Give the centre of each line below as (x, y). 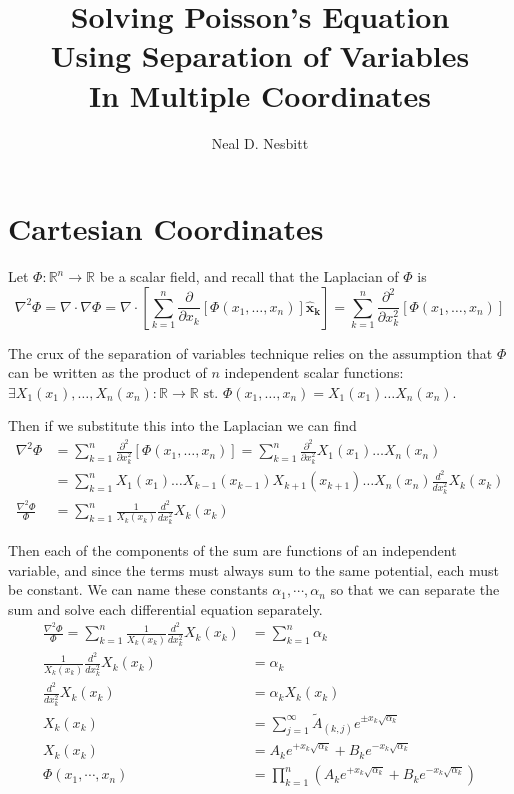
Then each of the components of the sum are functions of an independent (232, 549)
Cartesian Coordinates (166, 228)
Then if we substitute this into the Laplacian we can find (182, 425)
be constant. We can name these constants (138, 589)
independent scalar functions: (314, 372)
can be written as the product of (107, 372)
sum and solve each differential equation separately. (165, 608)
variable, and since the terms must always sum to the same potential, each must (253, 569)
